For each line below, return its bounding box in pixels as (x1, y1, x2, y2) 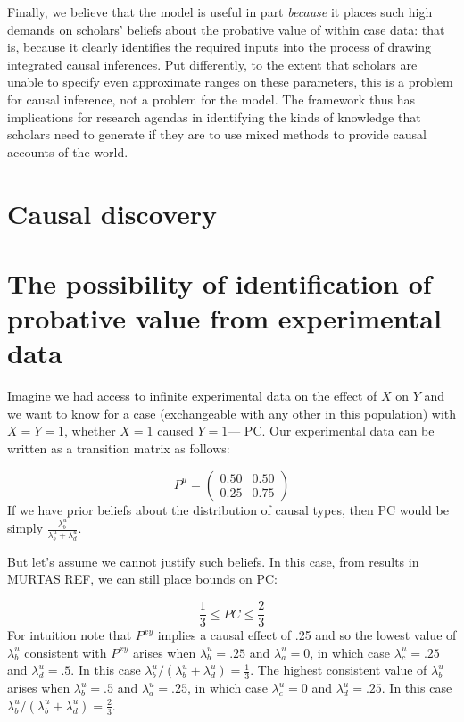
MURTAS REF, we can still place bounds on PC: (7, 569, 278, 588)
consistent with (24, 643, 107, 661)
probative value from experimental (7, 300, 442, 336)
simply (7, 519, 44, 537)
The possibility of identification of (7, 264, 432, 301)
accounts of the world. (7, 142, 128, 161)
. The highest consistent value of (250, 660, 427, 679)
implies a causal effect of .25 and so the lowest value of (157, 626, 457, 644)
